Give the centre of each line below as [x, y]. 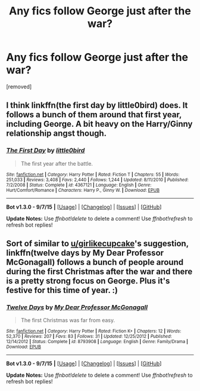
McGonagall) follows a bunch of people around [95, 262]
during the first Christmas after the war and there [99, 272]
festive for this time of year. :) [62, 290]
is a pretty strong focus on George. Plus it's [88, 281]
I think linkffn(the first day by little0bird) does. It [97, 106]
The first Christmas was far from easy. [68, 320]
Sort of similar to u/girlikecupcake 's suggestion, [97, 244]
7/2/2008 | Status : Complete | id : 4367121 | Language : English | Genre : [79, 185]
